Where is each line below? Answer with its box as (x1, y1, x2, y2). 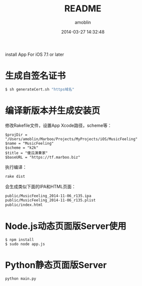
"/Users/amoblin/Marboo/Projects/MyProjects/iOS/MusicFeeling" (5, 136, 138, 141)
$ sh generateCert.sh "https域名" (5, 87, 75, 92)
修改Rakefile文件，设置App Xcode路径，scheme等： (5, 122, 112, 128)
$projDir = (5, 132, 28, 137)
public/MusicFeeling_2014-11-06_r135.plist (5, 198, 96, 203)
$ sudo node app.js (5, 242, 45, 247)
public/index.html (5, 203, 43, 207)
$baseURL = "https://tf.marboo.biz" (5, 155, 80, 160)
